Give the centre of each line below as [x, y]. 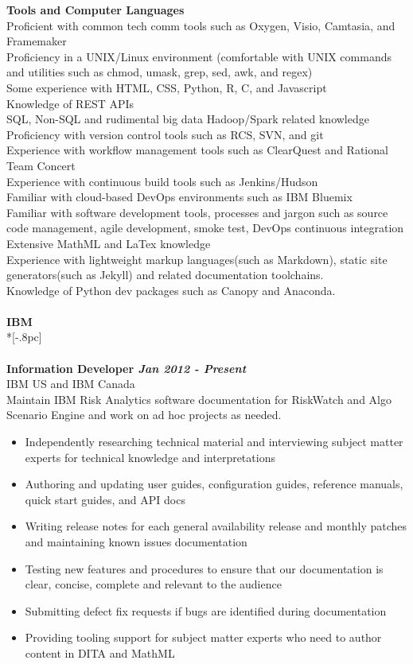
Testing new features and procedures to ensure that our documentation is [204, 568]
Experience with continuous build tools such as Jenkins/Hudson [162, 181]
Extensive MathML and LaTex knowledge [109, 243]
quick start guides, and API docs [105, 499]
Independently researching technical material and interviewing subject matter [214, 442]
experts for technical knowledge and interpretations [150, 457]
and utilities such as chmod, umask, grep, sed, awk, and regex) [160, 72]
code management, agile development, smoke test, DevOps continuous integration [205, 228]
